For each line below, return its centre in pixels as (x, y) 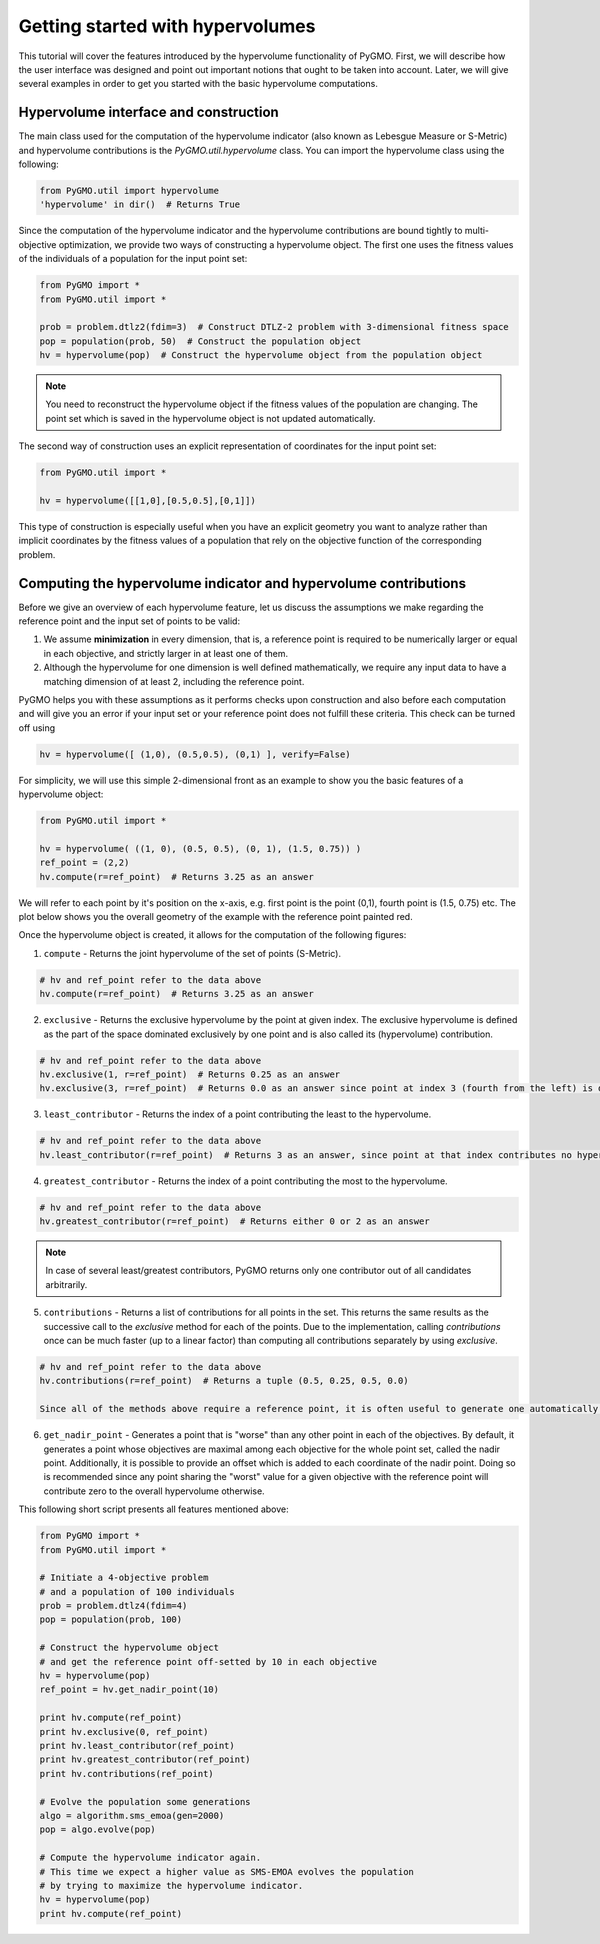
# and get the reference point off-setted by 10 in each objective (208, 1661)
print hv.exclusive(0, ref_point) (124, 1731)
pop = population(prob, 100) (111, 1619)
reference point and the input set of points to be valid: (129, 621)
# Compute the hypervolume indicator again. (150, 1858)
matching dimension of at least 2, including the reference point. (174, 681)
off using (37, 727)
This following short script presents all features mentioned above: (153, 1509)
